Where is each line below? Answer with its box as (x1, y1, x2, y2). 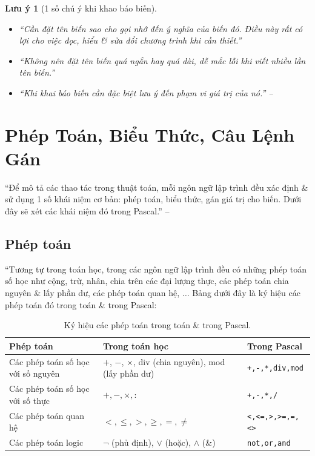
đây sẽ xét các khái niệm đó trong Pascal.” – (5, 205, 170, 217)
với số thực (9, 394, 50, 406)
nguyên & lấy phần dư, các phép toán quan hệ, (5, 286, 180, 299)
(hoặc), (165, 436, 191, 449)
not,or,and (247, 439, 291, 448)
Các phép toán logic (9, 436, 84, 449)
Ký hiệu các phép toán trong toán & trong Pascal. (64, 319, 251, 331)
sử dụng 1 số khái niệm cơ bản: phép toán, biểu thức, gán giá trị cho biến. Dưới (5, 193, 302, 205)
